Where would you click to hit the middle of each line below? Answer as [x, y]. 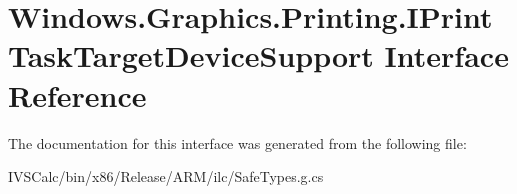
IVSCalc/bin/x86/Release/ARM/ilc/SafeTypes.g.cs [166, 176]
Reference [77, 94]
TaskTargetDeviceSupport [191, 55]
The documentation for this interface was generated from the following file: [237, 142]
